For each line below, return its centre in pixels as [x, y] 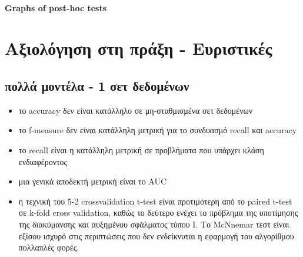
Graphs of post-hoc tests [56, 7]
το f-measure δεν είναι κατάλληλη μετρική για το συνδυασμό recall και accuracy [158, 130]
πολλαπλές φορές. [49, 247]
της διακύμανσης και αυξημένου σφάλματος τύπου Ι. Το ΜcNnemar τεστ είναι [154, 224]
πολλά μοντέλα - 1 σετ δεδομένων [97, 85]
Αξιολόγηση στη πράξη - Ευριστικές [139, 48]
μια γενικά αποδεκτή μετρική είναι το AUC [93, 181]
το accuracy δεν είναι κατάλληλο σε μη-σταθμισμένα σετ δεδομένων [136, 110]
